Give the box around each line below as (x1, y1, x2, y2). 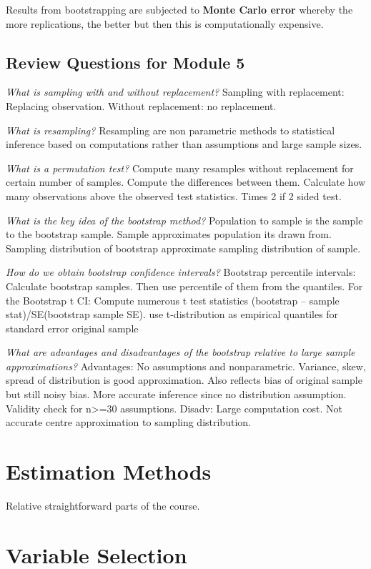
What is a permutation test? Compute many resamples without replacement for (6, 160, 354, 175)
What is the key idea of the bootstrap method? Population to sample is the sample (6, 212, 363, 227)
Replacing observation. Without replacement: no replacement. (6, 98, 277, 113)
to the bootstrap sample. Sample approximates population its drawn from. (6, 227, 332, 242)
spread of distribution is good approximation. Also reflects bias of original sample (6, 372, 362, 387)
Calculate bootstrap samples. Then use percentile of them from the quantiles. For (6, 278, 363, 293)
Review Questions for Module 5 (6, 51, 245, 73)
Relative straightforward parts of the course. (6, 498, 200, 513)
